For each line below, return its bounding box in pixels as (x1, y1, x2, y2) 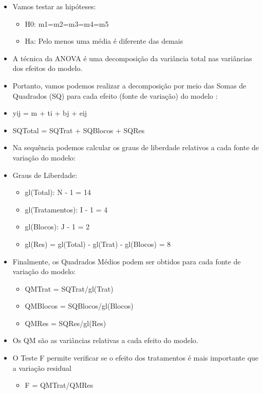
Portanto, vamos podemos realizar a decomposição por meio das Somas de (12, 80, 247, 91)
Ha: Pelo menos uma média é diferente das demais (25, 35, 183, 46)
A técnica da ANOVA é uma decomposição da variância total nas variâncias (12, 52, 252, 63)
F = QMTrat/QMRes (25, 380, 93, 390)
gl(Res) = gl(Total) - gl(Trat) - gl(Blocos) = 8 (25, 238, 171, 249)
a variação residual (12, 362, 71, 373)
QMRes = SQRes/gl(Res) (25, 317, 106, 328)
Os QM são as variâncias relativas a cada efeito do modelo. (12, 335, 198, 346)
